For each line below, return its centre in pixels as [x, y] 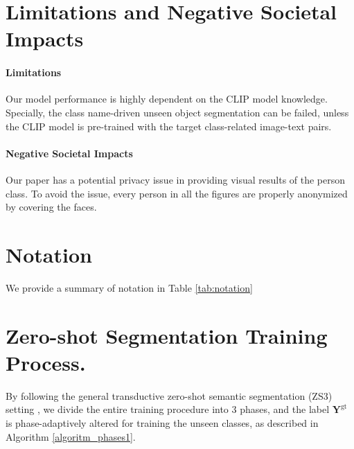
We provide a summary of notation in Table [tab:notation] [129, 287]
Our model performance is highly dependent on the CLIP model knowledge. [167, 99]
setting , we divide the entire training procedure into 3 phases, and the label [168, 409]
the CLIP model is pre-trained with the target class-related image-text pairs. [169, 126]
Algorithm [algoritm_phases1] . [71, 436]
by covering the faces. [51, 207]
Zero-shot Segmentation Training [167, 335]
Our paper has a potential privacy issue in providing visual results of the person [176, 179]
